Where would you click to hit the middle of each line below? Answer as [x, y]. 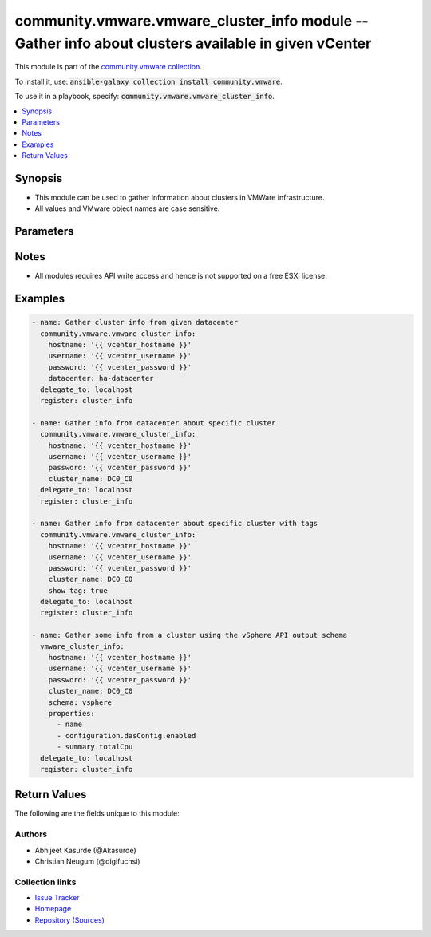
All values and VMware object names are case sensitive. [127, 208]
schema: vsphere [80, 702]
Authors [31, 834]
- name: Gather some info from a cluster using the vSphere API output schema [189, 635]
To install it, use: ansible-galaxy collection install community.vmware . [148, 81]
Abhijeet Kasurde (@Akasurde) [85, 850]
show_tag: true [78, 590]
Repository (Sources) [70, 920]
